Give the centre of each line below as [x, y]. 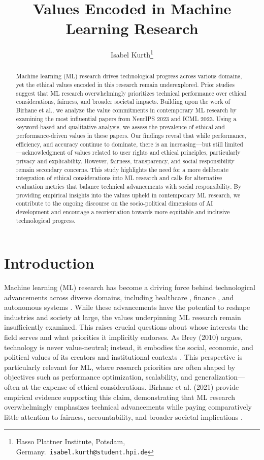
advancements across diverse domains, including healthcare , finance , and [119, 297]
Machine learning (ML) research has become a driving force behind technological [130, 287]
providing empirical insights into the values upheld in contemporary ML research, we [128, 195]
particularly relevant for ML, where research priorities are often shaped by [120, 367]
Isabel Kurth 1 [132, 54]
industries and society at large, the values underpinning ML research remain [123, 317]
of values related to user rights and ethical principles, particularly [154, 152]
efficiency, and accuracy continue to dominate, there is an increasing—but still [119, 144]
